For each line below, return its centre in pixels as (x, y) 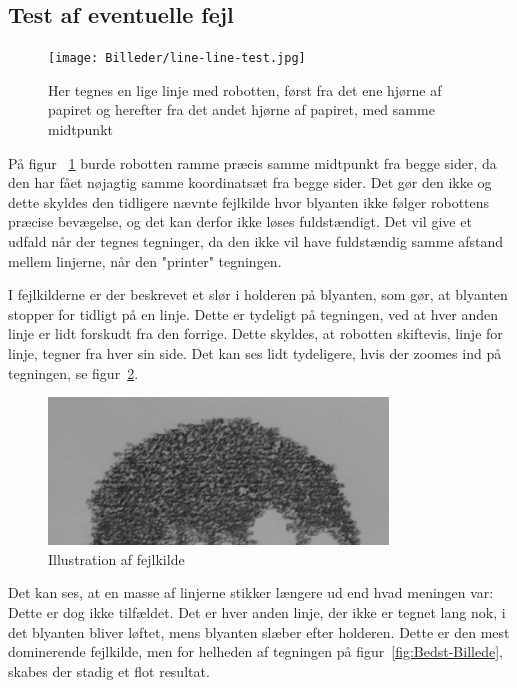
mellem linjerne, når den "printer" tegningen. (145, 260)
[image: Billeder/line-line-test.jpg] (177, 58)
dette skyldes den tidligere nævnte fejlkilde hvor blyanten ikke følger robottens (249, 201)
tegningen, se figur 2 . (73, 372)
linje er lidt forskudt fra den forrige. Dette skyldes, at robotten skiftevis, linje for (255, 333)
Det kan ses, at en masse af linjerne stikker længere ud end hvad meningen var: (251, 592)
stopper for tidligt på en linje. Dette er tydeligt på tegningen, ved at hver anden (253, 313)
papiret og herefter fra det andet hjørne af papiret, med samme (241, 109)
